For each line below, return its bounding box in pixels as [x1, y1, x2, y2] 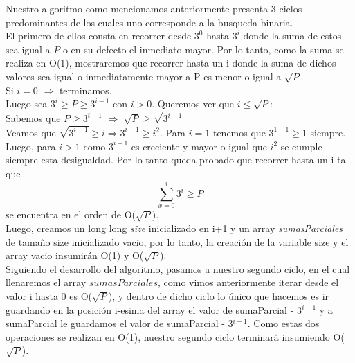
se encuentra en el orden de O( [6, 207, 136, 222]
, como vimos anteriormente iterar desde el [157, 275, 339, 290]
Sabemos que [6, 111, 61, 125]
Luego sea [6, 96, 48, 111]
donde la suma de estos [243, 28, 342, 43]
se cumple [280, 139, 322, 153]
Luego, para [6, 139, 56, 153]
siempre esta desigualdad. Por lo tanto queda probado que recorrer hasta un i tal [6, 152, 349, 167]
